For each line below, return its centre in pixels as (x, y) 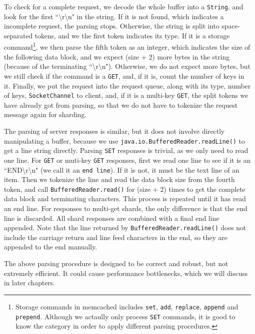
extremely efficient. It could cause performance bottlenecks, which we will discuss (126, 273)
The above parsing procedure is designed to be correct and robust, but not (116, 263)
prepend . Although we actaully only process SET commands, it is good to (125, 316)
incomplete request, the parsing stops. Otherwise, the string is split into (112, 26)
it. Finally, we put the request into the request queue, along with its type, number (127, 85)
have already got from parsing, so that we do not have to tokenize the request (121, 105)
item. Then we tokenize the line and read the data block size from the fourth (119, 179)
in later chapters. (29, 283)
